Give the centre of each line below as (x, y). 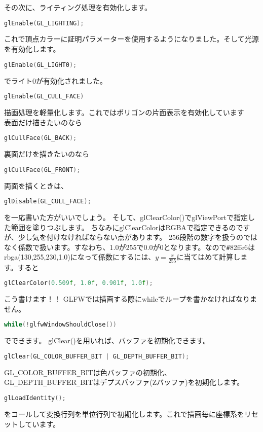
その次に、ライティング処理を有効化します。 (78, 7)
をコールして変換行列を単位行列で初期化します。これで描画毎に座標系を (124, 413)
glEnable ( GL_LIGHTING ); (44, 23)
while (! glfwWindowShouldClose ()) (60, 325)
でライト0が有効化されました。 (55, 80)
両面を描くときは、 (36, 185)
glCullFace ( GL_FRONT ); (42, 170)
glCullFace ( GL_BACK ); (41, 138)
